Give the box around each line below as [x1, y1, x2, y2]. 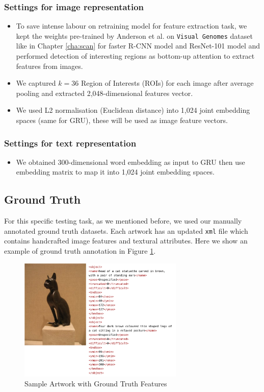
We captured [16, 78, 56, 88]
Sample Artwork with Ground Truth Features [24, 378, 167, 389]
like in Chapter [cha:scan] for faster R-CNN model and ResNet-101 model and [16, 40, 260, 51]
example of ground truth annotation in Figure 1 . [4, 246, 156, 256]
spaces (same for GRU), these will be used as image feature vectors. [16, 115, 228, 126]
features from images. [16, 60, 83, 71]
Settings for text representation [4, 136, 137, 149]
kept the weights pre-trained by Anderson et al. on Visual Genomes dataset [16, 30, 253, 41]
